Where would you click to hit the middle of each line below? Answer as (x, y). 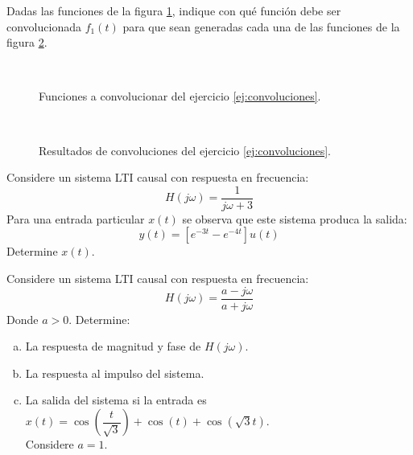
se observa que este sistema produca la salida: (295, 218)
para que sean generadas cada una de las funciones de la (261, 26)
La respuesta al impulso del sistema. (115, 373)
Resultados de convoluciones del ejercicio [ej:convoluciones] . (185, 150)
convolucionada (44, 26)
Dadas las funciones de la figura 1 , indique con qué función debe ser (174, 10)
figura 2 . (27, 42)
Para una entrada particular (76, 218)
